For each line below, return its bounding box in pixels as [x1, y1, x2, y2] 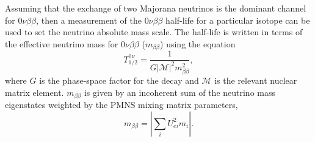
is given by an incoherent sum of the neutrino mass [84, 86, 276, 98]
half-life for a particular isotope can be [165, 13, 310, 26]
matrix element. [5, 86, 64, 98]
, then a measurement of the [36, 13, 142, 26]
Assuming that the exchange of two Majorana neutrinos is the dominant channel [5, 2, 306, 14]
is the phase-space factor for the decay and [39, 74, 199, 87]
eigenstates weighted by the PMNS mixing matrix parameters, [5, 98, 238, 111]
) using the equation [160, 37, 236, 50]
